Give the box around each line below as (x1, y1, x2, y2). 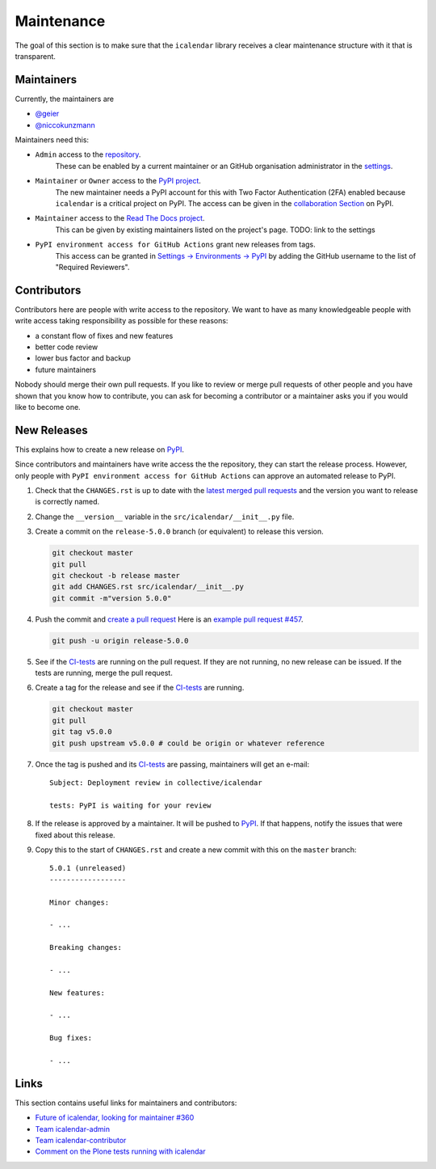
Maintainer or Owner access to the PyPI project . (35, 176, 202, 186)
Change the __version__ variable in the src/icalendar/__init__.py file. (35, 512, 295, 521)
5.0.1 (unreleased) (49, 863, 127, 873)
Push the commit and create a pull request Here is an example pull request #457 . (35, 614, 304, 624)
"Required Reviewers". (55, 262, 130, 272)
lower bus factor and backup (35, 353, 131, 363)
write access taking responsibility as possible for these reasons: (15, 316, 228, 326)
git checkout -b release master (52, 571, 181, 580)
